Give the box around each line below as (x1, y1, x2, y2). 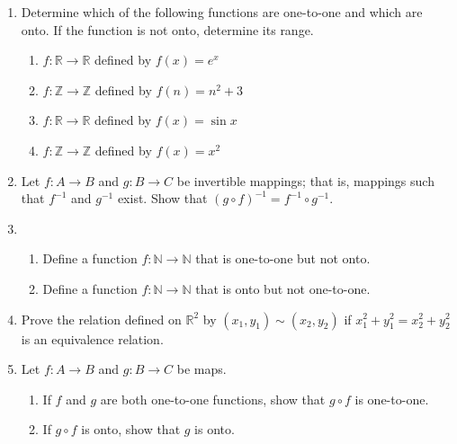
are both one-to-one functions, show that (100, 389, 326, 408)
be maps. (176, 360, 227, 378)
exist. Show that (117, 189, 208, 208)
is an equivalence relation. (21, 329, 164, 348)
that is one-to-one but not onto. (195, 249, 371, 268)
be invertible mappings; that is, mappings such (176, 171, 435, 190)
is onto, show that (81, 420, 181, 439)
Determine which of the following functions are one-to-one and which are (21, 3, 423, 21)
